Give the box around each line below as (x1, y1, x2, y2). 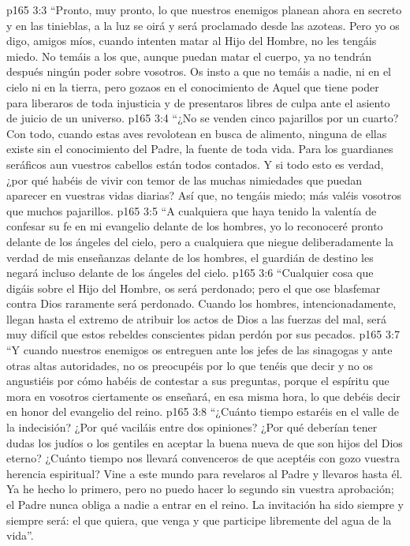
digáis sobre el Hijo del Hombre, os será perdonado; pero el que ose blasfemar (6, 279, 381, 296)
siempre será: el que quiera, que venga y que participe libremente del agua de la (6, 511, 392, 528)
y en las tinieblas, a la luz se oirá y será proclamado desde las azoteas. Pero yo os (6, 17, 400, 33)
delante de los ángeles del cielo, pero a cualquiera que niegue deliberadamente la (6, 233, 394, 249)
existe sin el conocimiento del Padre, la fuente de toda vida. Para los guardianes (6, 140, 393, 157)
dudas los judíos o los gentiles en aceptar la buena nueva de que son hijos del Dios (6, 434, 403, 451)
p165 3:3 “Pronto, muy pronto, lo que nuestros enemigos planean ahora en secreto (6, 2, 402, 17)
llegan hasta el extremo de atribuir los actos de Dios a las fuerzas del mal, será (6, 310, 386, 327)
